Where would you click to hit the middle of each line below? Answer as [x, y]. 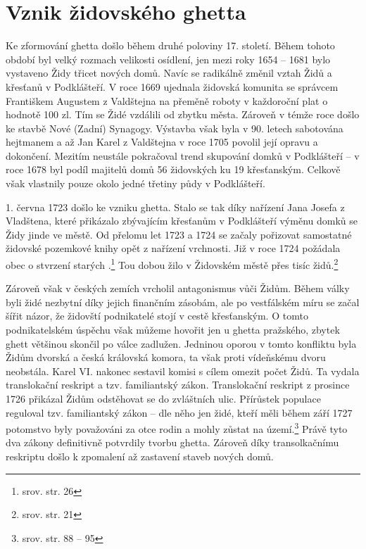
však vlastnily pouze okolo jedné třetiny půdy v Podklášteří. [135, 183]
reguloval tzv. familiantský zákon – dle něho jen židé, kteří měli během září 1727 [179, 412]
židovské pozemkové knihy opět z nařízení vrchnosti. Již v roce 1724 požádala [173, 248]
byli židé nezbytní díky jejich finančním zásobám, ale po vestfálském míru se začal [183, 302]
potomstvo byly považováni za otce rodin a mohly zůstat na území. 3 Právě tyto [177, 428]
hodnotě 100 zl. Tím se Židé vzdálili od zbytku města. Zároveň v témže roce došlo [183, 114]
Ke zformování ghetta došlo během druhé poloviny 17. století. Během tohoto [170, 45]
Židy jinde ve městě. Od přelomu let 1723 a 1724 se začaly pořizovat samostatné [179, 234]
